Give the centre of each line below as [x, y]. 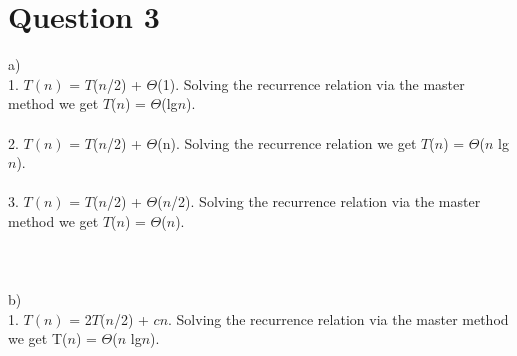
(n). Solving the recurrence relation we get [287, 142]
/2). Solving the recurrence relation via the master [326, 201]
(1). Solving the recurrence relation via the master [311, 83]
